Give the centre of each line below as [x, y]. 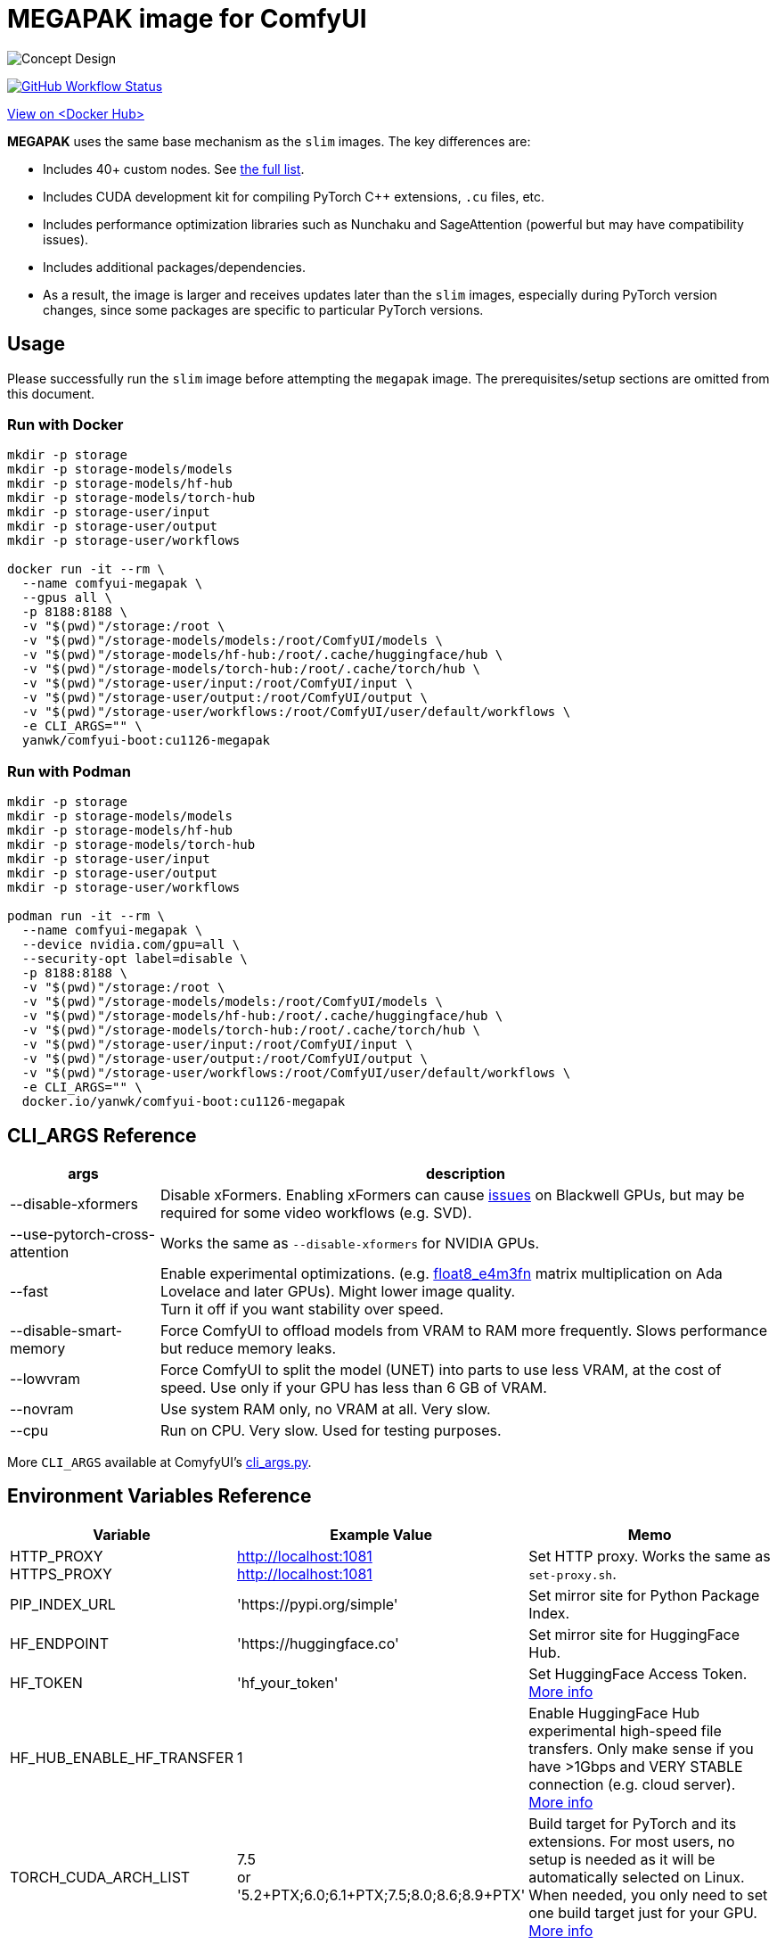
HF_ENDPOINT [59, 1643]
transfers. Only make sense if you [641, 1748]
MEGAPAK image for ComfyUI [187, 19]
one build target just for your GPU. [643, 1912]
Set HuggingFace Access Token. [638, 1673]
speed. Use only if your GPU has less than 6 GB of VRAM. [353, 1387]
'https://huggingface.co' [318, 1643]
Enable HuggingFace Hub [614, 1713]
